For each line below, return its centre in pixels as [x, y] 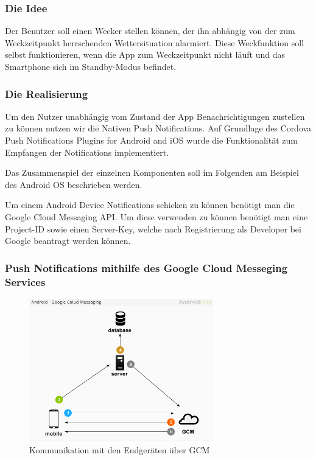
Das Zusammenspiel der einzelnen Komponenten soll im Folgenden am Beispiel [152, 172]
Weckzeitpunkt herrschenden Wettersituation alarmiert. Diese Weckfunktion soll [155, 42]
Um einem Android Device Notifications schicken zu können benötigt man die [150, 205]
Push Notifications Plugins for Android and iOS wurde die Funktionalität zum [151, 140]
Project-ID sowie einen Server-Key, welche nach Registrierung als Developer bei [153, 228]
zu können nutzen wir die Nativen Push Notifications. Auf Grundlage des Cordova [158, 128]
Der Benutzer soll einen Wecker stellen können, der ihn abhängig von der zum [150, 31]
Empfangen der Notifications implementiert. [87, 152]
